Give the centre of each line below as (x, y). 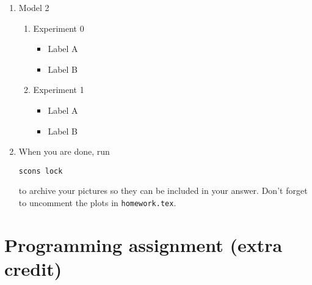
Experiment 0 (59, 28)
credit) (33, 269)
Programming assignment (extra (143, 244)
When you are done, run (64, 151)
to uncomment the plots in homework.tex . (97, 202)
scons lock (41, 171)
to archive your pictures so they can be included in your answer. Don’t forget (163, 191)
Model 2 (34, 7)
